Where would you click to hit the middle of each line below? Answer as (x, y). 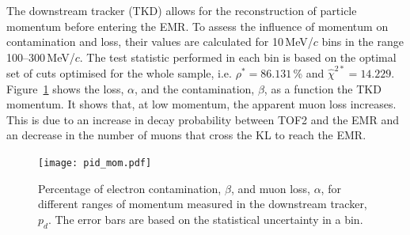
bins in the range (363, 42)
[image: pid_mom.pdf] (95, 163)
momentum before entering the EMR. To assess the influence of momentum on (197, 26)
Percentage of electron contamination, (130, 188)
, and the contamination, (194, 88)
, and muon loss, (270, 188)
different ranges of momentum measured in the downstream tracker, (203, 204)
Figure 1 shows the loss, (65, 88)
